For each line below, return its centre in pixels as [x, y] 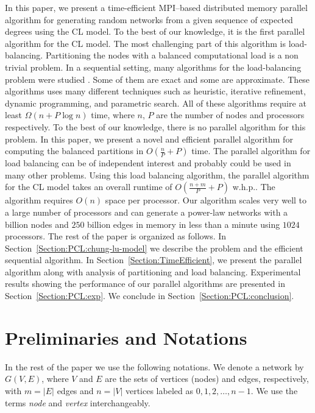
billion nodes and [37, 224]
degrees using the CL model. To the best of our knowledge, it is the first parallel [155, 31]
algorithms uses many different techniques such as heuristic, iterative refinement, [155, 91]
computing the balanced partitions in [74, 151]
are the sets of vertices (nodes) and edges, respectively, [207, 379]
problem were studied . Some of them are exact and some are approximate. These [157, 79]
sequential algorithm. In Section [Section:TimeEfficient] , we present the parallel [154, 260]
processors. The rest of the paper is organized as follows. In [116, 236]
